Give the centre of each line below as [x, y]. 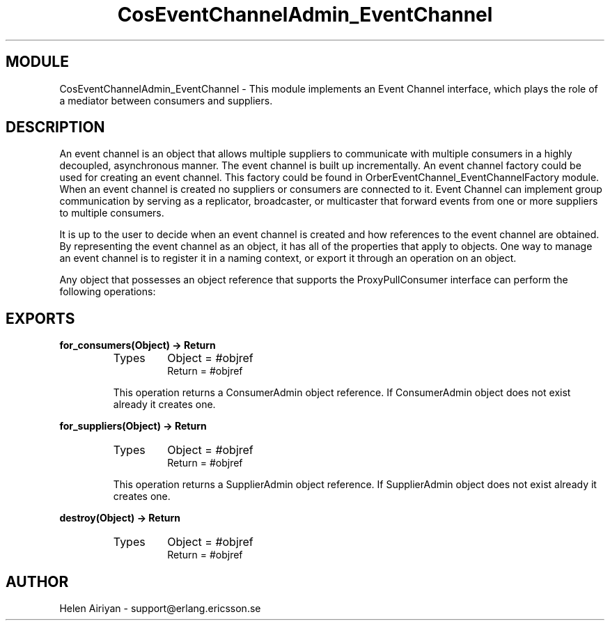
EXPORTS [40, 318]
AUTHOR [37, 581]
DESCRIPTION [55, 127]
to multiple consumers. [112, 213]
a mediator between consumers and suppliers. [166, 100]
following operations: [108, 292]
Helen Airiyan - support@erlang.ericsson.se [160, 609]
